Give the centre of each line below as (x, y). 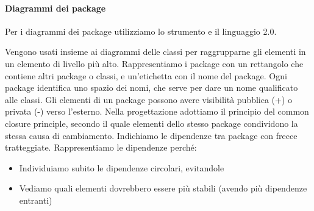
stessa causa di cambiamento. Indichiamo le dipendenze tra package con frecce (151, 135)
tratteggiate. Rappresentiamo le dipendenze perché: (101, 147)
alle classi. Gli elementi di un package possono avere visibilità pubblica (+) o (149, 99)
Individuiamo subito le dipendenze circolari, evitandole (122, 167)
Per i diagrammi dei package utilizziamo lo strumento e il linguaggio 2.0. (141, 31)
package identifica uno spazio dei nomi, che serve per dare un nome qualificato (152, 88)
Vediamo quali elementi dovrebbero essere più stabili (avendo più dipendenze (163, 188)
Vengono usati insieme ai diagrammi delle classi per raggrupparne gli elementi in (155, 52)
